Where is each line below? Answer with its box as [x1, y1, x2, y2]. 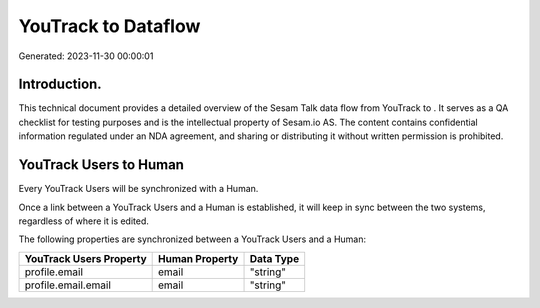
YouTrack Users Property [24, 251, 147, 265]
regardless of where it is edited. [18, 215, 150, 227]
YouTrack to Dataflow [18, 15, 201, 37]
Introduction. [18, 76, 102, 93]
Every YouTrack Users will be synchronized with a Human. [18, 183, 259, 195]
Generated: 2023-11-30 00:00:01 [18, 50, 154, 62]
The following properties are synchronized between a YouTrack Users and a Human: [18, 233, 367, 245]
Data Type [249, 251, 300, 265]
